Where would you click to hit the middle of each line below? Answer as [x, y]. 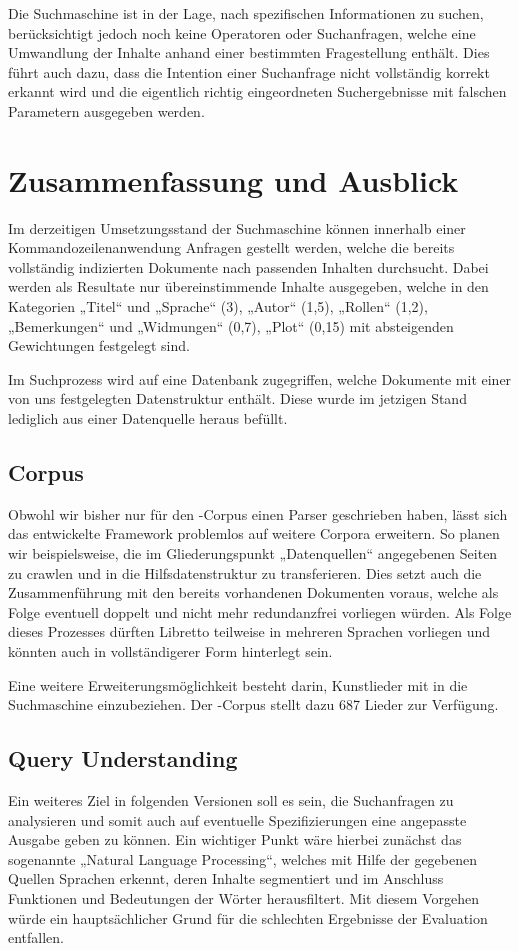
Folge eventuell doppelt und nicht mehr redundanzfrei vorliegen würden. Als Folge [260, 611]
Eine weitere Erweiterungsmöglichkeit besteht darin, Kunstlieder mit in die [238, 684]
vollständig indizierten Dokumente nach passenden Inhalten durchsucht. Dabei [248, 266]
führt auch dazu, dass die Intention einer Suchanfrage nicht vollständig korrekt [249, 71]
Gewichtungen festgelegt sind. [99, 345]
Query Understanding [123, 758]
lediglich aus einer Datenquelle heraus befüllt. [148, 418]
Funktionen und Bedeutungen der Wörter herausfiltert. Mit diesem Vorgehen [244, 897]
